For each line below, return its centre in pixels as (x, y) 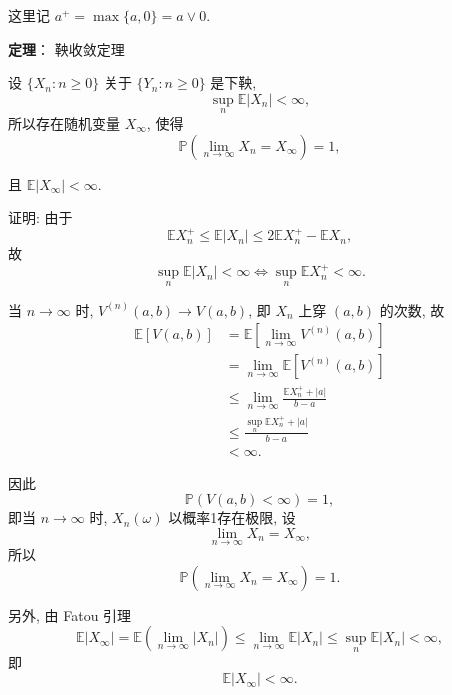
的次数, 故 (412, 309)
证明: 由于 (40, 217)
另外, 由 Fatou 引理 (70, 614)
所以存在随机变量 (64, 123)
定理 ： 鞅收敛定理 (66, 48)
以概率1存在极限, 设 (232, 517)
